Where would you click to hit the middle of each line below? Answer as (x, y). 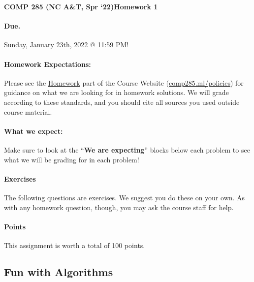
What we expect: (33, 131)
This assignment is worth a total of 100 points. (75, 245)
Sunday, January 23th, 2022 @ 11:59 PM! (66, 45)
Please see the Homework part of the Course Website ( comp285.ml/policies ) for (124, 82)
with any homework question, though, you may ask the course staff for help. (119, 207)
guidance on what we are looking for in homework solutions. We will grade (116, 92)
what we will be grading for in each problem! (72, 159)
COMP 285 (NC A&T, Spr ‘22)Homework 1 (81, 6)
